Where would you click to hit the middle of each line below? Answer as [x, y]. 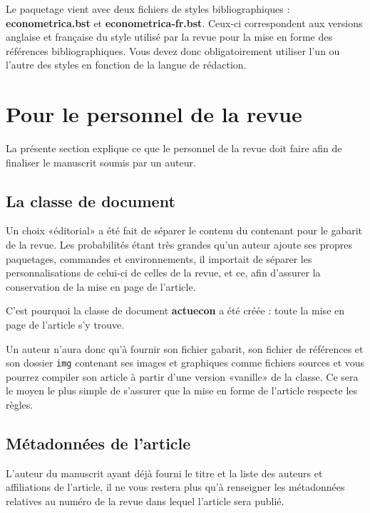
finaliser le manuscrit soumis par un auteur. [101, 162]
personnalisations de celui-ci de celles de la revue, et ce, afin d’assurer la [163, 273]
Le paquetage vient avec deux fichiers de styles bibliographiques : [148, 9]
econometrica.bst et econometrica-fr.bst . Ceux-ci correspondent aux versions [184, 23]
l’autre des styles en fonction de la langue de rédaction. [126, 65]
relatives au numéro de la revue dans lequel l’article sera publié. [145, 501]
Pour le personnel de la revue [154, 114]
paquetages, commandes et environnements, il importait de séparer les [159, 258]
